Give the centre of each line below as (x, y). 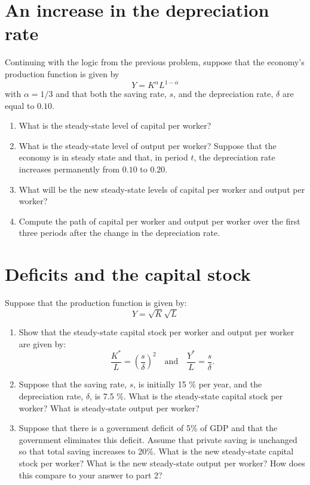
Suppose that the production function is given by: (96, 303)
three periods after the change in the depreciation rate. (119, 233)
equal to (20, 105)
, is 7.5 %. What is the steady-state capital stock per (186, 395)
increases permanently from (69, 169)
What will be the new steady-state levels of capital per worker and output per (162, 189)
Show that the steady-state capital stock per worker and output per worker (156, 332)
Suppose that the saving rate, (73, 384)
